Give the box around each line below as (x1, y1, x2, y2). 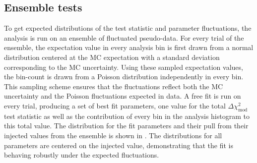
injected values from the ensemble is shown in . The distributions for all (4, 130, 222, 140)
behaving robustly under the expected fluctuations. (4, 150, 159, 160)
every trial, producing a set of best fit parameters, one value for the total (4, 100, 226, 110)
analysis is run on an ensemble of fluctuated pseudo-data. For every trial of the (4, 32, 244, 43)
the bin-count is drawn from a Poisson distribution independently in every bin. (4, 71, 244, 82)
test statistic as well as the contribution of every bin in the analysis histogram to (4, 110, 250, 121)
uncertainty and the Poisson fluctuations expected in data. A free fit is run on (4, 91, 241, 101)
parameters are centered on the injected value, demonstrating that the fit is (4, 140, 234, 150)
